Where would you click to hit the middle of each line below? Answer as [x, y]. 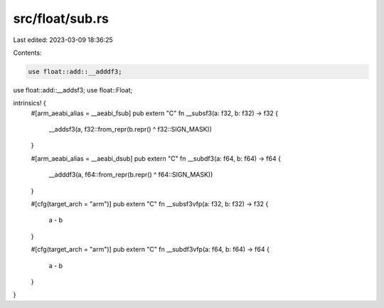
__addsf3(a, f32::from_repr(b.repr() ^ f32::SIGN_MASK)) [130, 129]
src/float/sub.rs [61, 18]
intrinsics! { [30, 103]
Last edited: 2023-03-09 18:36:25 [63, 40]
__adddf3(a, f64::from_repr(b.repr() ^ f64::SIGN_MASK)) [131, 175]
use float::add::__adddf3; [75, 71]
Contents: [27, 53]
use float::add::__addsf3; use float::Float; [73, 90]
